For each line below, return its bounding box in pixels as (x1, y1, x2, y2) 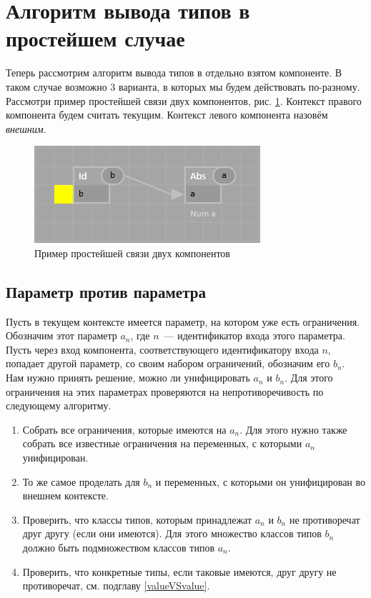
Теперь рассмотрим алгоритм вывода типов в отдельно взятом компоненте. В (6, 65, 342, 80)
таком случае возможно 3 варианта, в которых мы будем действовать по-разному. (6, 79, 360, 94)
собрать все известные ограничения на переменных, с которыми (22, 436, 302, 451)
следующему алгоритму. (6, 398, 112, 413)
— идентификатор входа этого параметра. (164, 328, 345, 343)
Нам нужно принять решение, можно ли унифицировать (6, 370, 250, 385)
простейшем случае (6, 24, 185, 53)
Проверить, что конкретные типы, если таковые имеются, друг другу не (22, 564, 337, 579)
